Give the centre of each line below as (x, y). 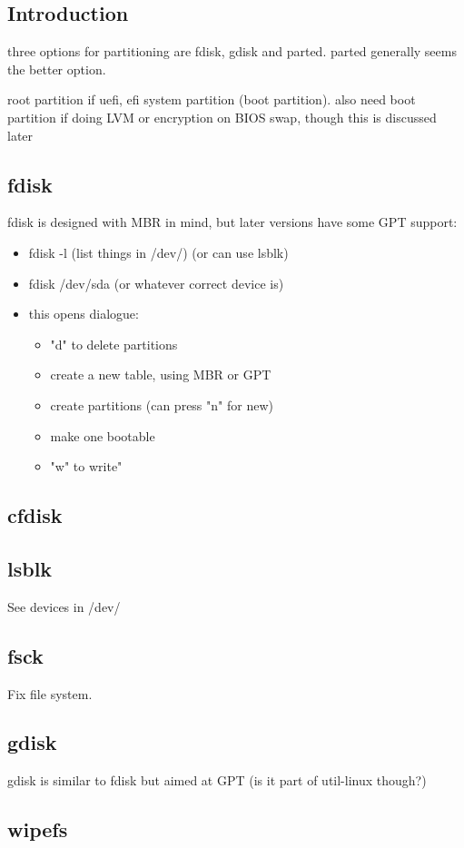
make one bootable (103, 435)
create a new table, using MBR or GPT (161, 375)
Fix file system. (50, 693)
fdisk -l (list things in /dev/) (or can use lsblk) (158, 252)
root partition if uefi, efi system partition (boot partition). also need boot (212, 99)
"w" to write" (86, 466)
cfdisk (35, 515)
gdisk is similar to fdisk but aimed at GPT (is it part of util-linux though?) (217, 780)
